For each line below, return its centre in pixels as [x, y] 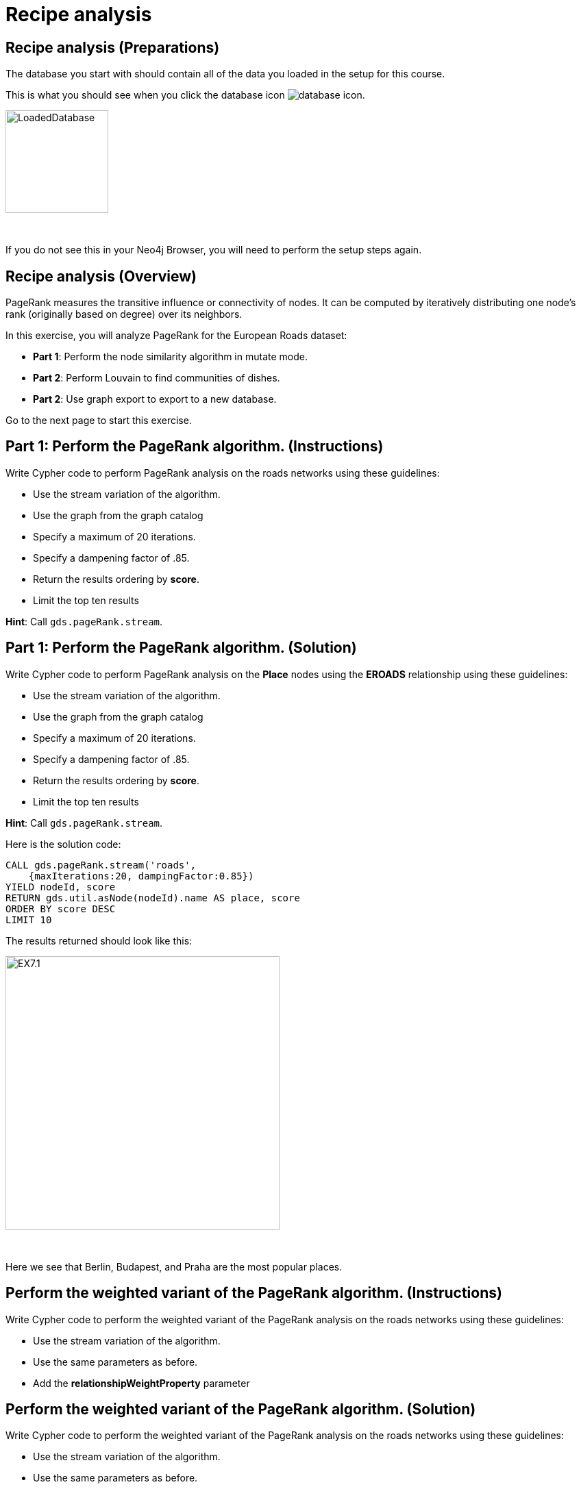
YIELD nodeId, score [61, 887]
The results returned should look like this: [99, 940]
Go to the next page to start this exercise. [99, 421]
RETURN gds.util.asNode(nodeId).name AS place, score [153, 898]
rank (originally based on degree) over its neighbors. [124, 314]
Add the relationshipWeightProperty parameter [141, 1383]
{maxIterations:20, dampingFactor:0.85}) [141, 876]
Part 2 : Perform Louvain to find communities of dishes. [157, 378]
